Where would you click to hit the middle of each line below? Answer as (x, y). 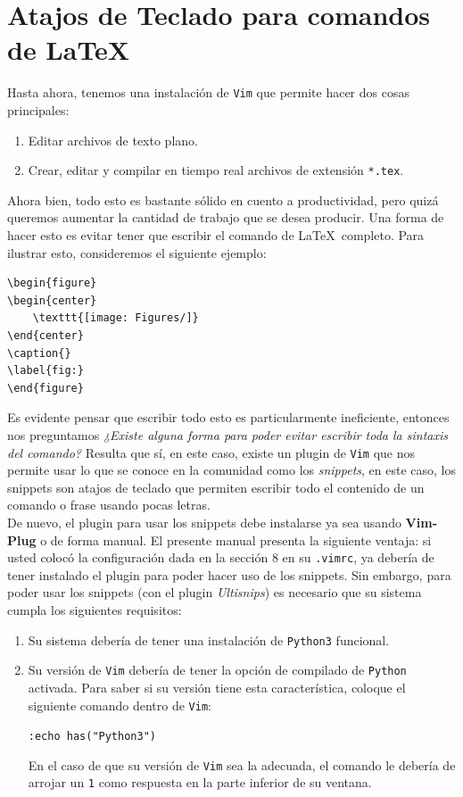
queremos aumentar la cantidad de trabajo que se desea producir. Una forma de (226, 217)
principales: (38, 109)
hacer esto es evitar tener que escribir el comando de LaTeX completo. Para (216, 235)
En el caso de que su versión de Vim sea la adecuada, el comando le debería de (242, 764)
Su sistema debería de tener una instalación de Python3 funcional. (209, 639)
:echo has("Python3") (92, 737)
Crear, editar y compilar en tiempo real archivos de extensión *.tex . (216, 170)
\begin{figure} (52, 283)
